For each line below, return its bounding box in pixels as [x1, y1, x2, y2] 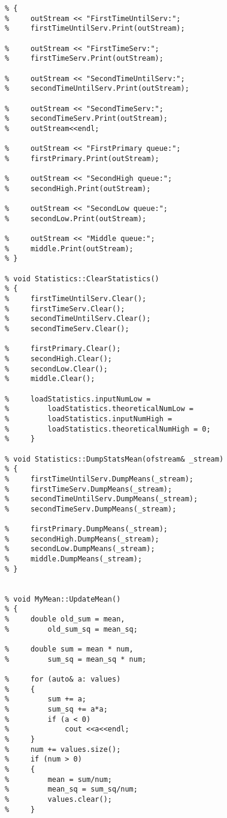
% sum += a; [5, 695, 87, 704]
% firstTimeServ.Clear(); [5, 304, 125, 313]
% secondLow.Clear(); [5, 364, 108, 373]
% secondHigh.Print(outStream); [5, 184, 151, 193]
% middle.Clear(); [5, 374, 95, 383]
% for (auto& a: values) [5, 674, 121, 683]
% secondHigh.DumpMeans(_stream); [5, 534, 159, 543]
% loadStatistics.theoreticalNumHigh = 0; [5, 424, 211, 433]
